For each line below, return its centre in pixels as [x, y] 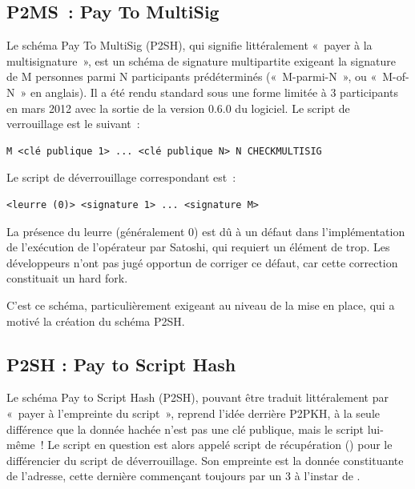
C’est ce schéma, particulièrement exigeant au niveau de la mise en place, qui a [201, 305]
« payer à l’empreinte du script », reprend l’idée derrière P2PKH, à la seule [193, 413]
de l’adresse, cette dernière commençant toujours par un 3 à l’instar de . [183, 476]
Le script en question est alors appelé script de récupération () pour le [220, 445]
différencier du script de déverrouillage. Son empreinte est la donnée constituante [205, 460]
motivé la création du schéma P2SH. [96, 321]
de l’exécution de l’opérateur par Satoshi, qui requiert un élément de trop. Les [198, 247]
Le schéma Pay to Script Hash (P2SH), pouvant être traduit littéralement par [197, 397]
